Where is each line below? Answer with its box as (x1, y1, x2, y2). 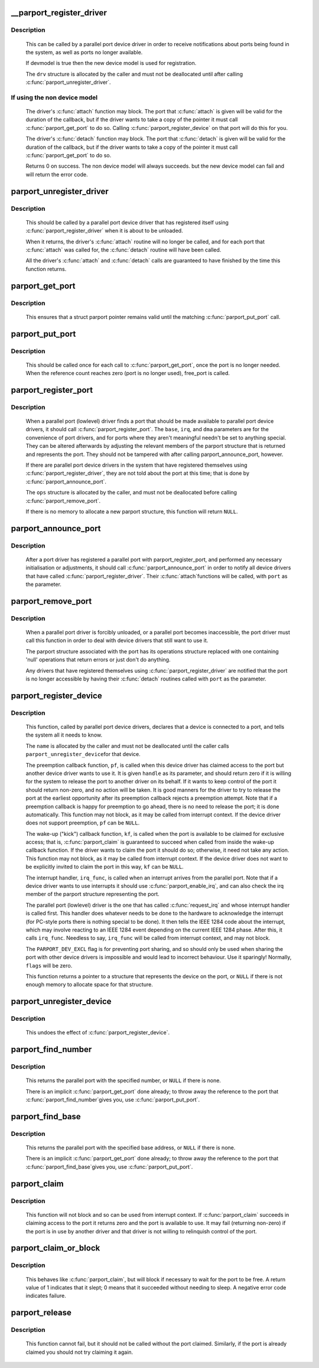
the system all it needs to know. (25, 731, 103, 738)
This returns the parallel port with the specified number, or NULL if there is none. (25, 1077, 222, 1084)
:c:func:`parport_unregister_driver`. (25, 79, 112, 86)
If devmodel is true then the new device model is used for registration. (25, 60, 197, 67)
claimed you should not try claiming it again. (25, 1349, 134, 1356)
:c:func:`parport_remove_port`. (25, 497, 101, 504)
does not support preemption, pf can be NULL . (25, 819, 140, 826)
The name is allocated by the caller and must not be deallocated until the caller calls (25, 742, 230, 750)
